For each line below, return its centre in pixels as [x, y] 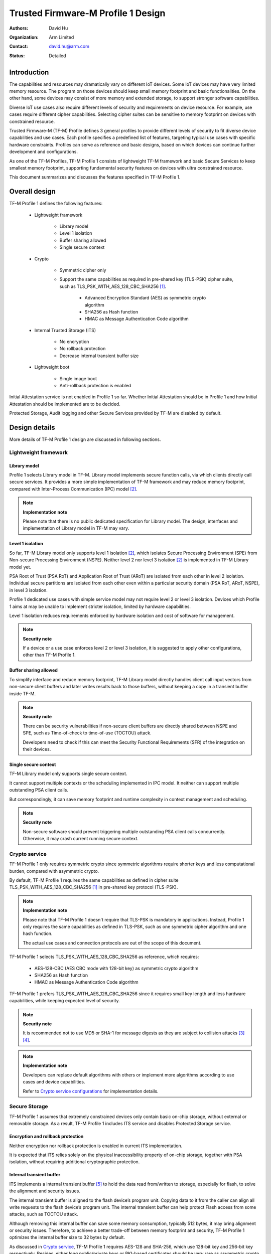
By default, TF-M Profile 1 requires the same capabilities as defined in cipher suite [94, 880]
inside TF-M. [23, 693]
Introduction [29, 72]
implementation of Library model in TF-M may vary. [76, 528]
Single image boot [78, 378]
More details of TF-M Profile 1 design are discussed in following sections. [85, 439]
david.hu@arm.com [69, 46]
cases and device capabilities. [54, 1082]
